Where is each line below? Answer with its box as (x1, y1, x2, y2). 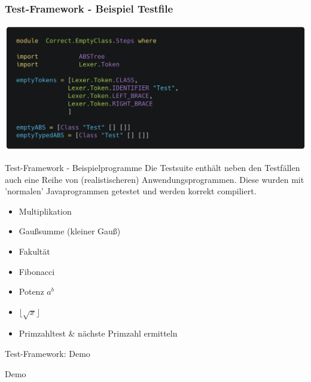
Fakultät (19, 245, 50, 257)
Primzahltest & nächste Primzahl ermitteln (19, 327, 178, 340)
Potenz (19, 285, 44, 298)
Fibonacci (19, 265, 55, 277)
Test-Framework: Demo (5, 347, 90, 360)
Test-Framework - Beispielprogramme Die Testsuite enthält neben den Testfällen (5, 161, 300, 173)
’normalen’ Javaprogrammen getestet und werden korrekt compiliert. (5, 185, 257, 197)
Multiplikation (19, 204, 72, 217)
